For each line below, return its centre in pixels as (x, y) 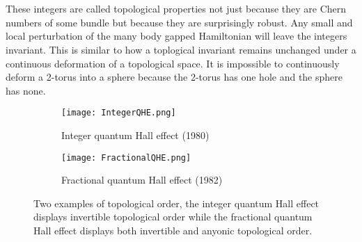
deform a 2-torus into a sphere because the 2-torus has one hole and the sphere (174, 77)
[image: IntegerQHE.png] (119, 113)
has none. (26, 90)
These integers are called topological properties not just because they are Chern (176, 9)
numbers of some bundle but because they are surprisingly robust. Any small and (179, 22)
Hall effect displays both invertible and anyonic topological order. (173, 231)
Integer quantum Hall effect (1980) (135, 135)
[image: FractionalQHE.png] (126, 158)
